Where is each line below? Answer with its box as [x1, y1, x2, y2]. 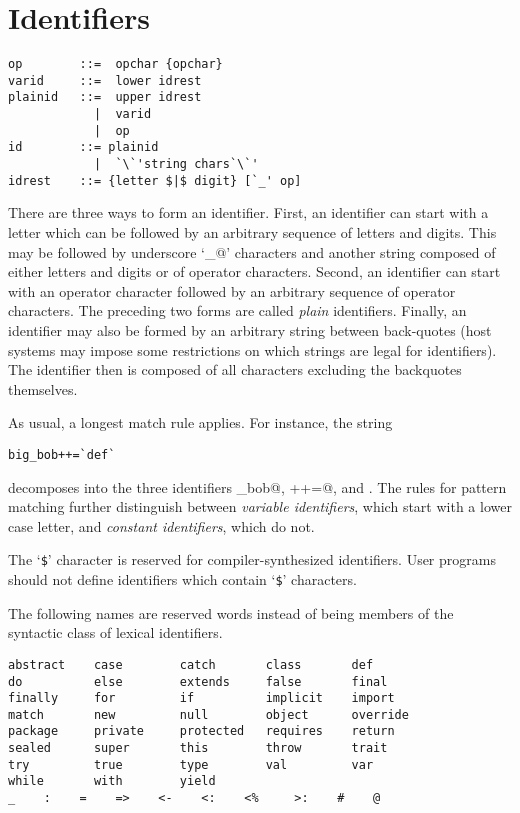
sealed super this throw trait [8, 741, 388, 756]
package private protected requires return [8, 724, 395, 739]
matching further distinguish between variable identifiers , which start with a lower [8, 496, 512, 517]
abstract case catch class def [8, 657, 374, 672]
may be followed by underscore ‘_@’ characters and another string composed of [8, 241, 496, 262]
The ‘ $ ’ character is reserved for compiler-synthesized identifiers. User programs [8, 549, 496, 570]
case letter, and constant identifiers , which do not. [8, 515, 315, 536]
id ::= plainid [8, 140, 159, 155]
